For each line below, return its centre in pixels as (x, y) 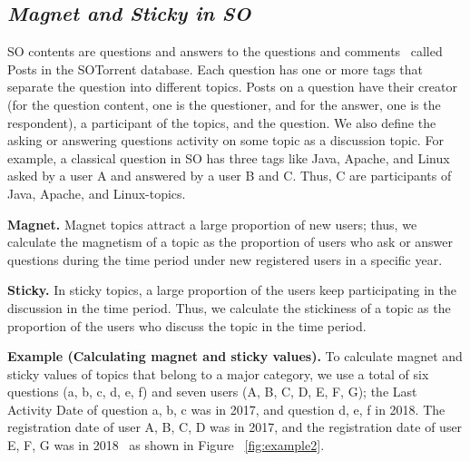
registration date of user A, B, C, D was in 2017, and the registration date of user (235, 427)
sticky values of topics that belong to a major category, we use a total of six (218, 373)
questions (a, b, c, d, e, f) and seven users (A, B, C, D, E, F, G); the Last (212, 392)
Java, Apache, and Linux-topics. (97, 193)
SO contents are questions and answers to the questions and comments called (225, 51)
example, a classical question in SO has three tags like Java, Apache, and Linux (229, 157)
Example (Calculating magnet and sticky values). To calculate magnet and (235, 356)
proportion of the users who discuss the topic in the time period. (187, 325)
